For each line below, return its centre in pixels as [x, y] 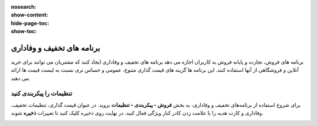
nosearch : [23, 7]
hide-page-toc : [30, 23]
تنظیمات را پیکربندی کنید [42, 93]
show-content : [29, 15]
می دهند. [21, 78]
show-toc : [24, 32]
